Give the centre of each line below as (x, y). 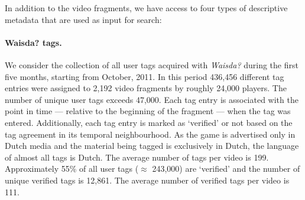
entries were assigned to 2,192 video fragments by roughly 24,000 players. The (146, 88)
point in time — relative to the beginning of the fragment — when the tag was (148, 111)
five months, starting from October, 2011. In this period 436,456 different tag (145, 76)
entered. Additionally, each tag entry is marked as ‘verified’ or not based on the (149, 122)
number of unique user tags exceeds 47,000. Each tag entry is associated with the (152, 99)
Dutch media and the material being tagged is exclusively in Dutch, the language (152, 146)
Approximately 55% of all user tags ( (72, 169)
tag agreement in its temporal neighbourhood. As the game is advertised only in (150, 134)
